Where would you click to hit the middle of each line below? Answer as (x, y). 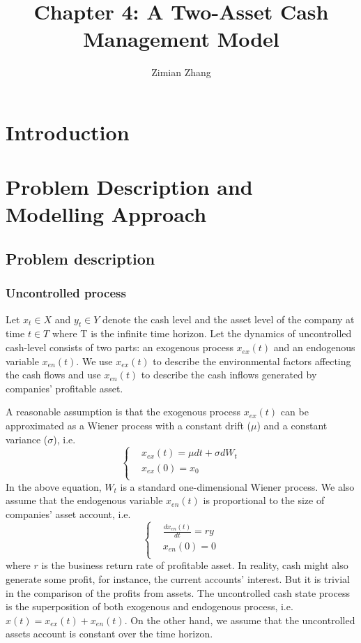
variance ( (27, 439)
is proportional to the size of (264, 500)
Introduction (68, 132)
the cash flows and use (53, 375)
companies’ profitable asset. (64, 388)
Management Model (181, 39)
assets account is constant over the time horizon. (109, 634)
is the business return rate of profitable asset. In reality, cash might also (195, 565)
